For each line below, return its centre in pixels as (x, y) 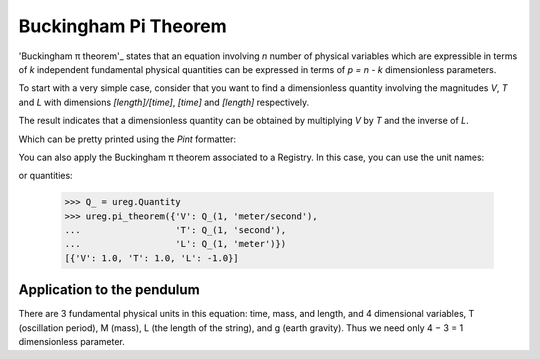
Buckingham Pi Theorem (122, 26)
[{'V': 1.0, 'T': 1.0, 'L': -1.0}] (151, 258)
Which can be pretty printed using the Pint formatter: (127, 139)
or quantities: (46, 176)
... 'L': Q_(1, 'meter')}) (175, 244)
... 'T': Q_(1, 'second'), (175, 230)
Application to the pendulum (109, 290)
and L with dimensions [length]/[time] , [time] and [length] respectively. (164, 102)
